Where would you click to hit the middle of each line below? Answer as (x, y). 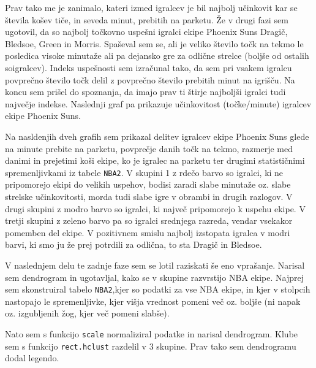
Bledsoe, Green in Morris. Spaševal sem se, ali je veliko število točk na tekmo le (154, 43)
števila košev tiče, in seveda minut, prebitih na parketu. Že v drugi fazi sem (147, 19)
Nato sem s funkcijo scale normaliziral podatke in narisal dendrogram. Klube (152, 333)
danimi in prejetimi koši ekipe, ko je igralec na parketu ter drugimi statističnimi (155, 160)
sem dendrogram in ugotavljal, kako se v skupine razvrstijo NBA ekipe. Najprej (154, 277)
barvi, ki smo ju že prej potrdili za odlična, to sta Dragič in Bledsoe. (134, 244)
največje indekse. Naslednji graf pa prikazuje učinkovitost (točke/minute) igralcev (158, 103)
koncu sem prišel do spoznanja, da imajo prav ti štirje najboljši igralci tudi (145, 92)
